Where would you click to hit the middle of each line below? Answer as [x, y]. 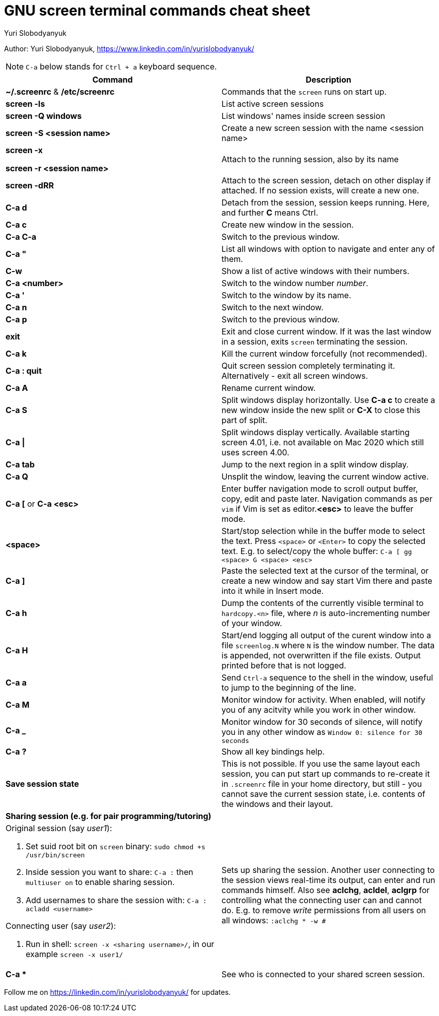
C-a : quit [24, 370]
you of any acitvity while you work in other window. [319, 709]
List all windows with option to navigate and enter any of [328, 249]
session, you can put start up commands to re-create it [326, 773]
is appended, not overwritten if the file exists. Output [321, 655]
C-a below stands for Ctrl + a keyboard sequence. [121, 66]
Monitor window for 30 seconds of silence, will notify [322, 722]
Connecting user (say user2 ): [61, 926]
